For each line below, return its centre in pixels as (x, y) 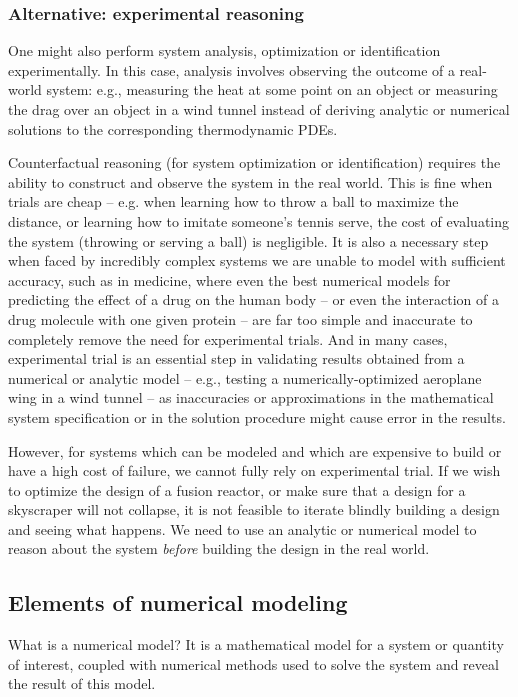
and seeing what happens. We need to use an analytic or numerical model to (242, 528)
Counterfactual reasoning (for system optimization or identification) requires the (254, 162)
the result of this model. (82, 683)
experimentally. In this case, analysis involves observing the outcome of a (231, 69)
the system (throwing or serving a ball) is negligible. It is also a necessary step (248, 240)
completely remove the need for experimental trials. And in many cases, (228, 338)
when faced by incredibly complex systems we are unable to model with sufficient (257, 260)
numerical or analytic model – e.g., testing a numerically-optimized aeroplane (245, 377)
